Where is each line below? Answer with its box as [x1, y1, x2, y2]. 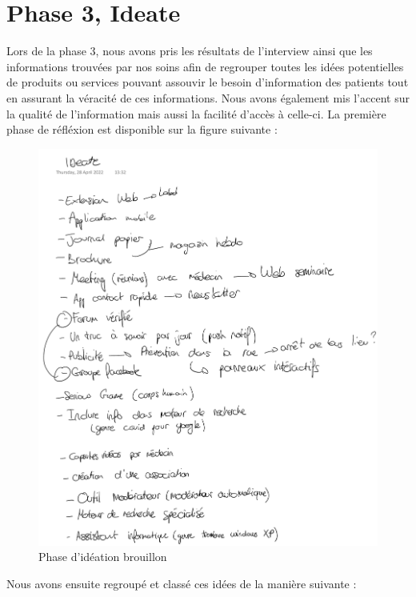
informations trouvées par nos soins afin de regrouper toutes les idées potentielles [6, 58, 404, 74]
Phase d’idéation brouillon [38, 548, 167, 565]
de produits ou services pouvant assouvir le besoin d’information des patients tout [6, 74, 409, 90]
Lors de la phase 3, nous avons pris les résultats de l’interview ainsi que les [6, 42, 373, 59]
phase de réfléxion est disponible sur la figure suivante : [6, 121, 278, 138]
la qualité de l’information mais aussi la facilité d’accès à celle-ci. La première [6, 105, 386, 122]
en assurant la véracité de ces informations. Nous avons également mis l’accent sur [6, 89, 410, 106]
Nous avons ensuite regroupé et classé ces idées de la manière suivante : [6, 575, 357, 592]
